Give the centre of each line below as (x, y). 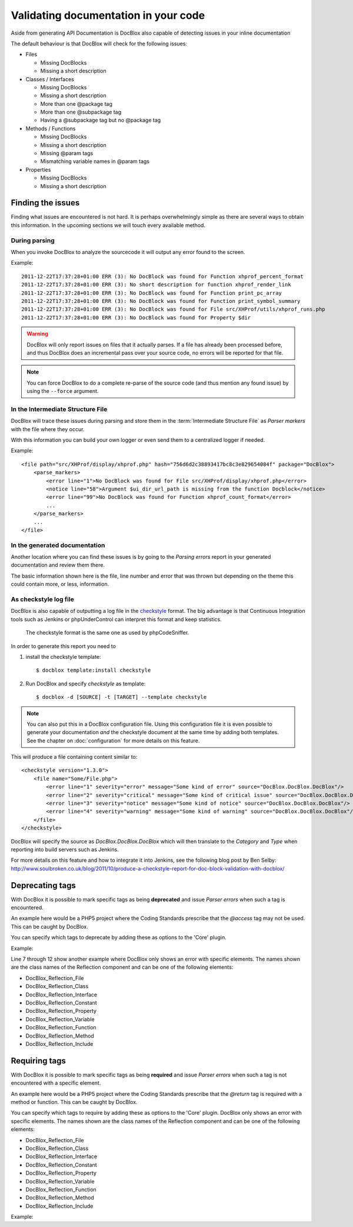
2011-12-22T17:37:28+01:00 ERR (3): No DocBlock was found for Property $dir (136, 317)
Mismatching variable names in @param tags (95, 161)
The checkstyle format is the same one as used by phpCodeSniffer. (107, 633)
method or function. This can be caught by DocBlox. (74, 1102)
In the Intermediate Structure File (59, 409)
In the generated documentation (58, 545)
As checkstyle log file (43, 599)
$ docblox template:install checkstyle (94, 670)
